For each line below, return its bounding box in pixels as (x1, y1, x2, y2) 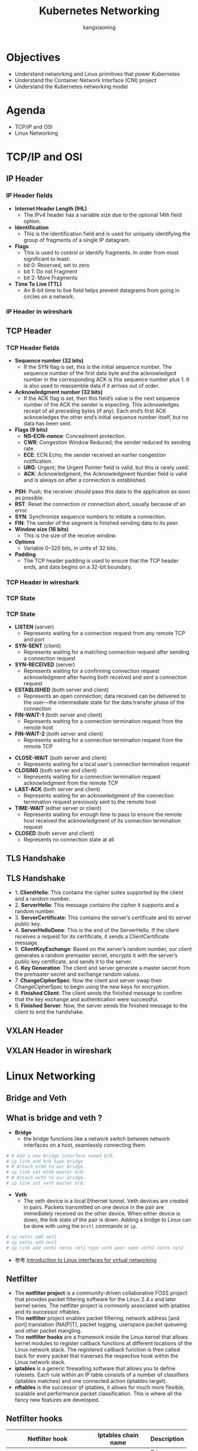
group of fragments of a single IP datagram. (23, 236, 131, 243)
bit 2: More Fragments (23, 274, 78, 281)
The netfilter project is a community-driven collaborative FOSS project (14, 1289, 188, 1297)
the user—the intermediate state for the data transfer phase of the (23, 699, 185, 706)
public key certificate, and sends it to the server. (14, 958, 132, 965)
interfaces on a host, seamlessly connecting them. (23, 1141, 147, 1149)
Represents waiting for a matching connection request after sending (23, 649, 190, 656)
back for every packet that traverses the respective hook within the (14, 1352, 178, 1359)
